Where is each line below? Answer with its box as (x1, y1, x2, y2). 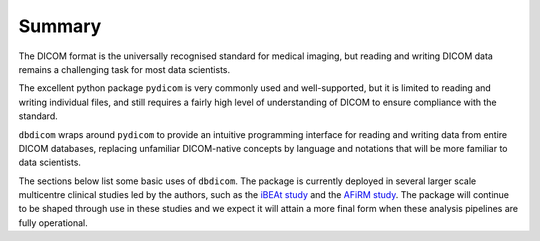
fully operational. (18, 216, 89, 229)
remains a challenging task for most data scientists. (18, 63, 231, 75)
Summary (18, 15, 102, 37)
